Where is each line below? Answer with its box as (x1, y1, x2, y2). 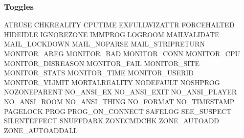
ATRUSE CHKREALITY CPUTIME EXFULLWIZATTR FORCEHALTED (4, 20, 235, 30)
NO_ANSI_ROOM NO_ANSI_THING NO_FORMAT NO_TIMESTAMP (4, 96, 235, 106)
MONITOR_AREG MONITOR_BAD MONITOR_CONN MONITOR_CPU (4, 48, 240, 58)
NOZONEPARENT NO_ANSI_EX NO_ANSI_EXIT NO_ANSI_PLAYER (4, 87, 237, 97)
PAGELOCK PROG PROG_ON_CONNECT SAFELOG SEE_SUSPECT (4, 106, 232, 116)
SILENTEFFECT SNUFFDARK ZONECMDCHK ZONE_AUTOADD (4, 115, 220, 126)
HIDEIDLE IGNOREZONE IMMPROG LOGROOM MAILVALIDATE (4, 29, 220, 39)
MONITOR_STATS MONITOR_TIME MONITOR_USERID (4, 68, 194, 78)
